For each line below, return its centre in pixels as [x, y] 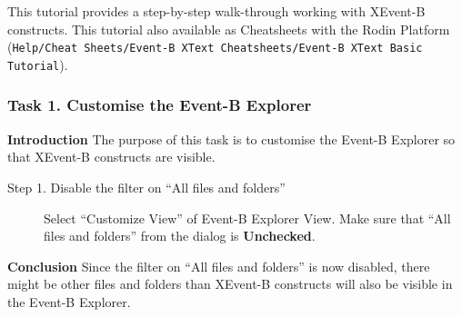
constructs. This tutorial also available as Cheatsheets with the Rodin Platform [229, 29]
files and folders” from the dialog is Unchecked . [180, 236]
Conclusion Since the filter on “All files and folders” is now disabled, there [219, 266]
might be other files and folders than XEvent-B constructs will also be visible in [230, 284]
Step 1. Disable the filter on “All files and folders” [146, 187]
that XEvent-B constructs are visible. [111, 157]
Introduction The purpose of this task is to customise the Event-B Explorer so [231, 139]
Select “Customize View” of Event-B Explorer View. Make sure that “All [247, 218]
